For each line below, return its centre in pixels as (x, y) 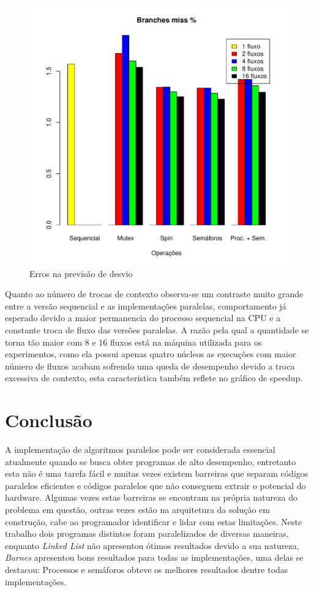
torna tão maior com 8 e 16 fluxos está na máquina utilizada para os (133, 342)
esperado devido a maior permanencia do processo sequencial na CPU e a (143, 318)
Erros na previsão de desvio (81, 273)
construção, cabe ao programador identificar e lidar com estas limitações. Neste (154, 521)
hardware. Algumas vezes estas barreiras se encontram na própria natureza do (151, 497)
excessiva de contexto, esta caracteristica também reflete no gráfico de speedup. (154, 378)
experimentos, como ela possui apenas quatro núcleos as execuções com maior (151, 354)
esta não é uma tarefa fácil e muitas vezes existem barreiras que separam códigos (157, 473)
